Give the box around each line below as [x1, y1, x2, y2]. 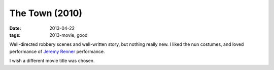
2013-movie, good [49, 32, 88, 38]
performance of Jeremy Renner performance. [9, 48, 105, 54]
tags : [9, 32, 21, 38]
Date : [9, 25, 21, 31]
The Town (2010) [9, 8, 83, 19]
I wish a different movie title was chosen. [9, 58, 95, 64]
